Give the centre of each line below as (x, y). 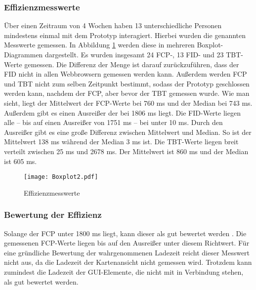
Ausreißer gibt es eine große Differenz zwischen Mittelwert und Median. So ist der (128, 132)
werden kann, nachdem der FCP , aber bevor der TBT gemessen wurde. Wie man (127, 93)
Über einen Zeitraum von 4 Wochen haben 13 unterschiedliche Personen (113, 25)
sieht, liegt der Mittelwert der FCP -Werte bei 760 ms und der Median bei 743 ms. (128, 103)
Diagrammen (23, 54)
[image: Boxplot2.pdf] (61, 177)
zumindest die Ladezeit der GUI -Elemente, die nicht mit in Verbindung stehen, (124, 271)
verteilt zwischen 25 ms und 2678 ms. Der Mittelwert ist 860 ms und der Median (126, 151)
